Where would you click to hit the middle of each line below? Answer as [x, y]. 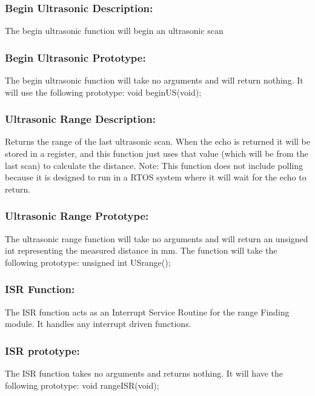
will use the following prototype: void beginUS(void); [103, 92]
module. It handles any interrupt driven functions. [98, 324]
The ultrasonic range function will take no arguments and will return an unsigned [157, 238]
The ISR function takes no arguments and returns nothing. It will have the [144, 373]
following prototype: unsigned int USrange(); [88, 262]
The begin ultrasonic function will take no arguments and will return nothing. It [154, 80]
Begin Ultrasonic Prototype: [75, 57]
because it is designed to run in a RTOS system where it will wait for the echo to [156, 177]
